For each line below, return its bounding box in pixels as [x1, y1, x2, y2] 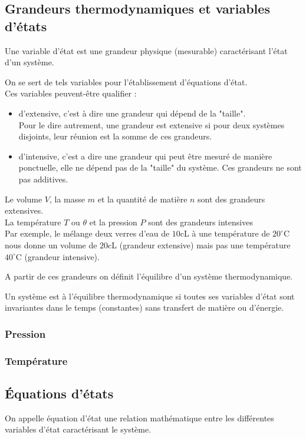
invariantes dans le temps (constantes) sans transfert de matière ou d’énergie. [5, 301, 284, 314]
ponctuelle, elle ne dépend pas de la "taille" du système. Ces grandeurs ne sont [18, 161, 302, 174]
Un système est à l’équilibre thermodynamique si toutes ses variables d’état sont [5, 290, 295, 302]
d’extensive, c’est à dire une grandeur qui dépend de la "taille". [18, 107, 246, 119]
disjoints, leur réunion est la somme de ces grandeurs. [18, 130, 212, 142]
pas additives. [18, 172, 68, 185]
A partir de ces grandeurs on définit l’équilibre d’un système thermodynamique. [5, 270, 293, 282]
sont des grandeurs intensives [148, 215, 253, 228]
